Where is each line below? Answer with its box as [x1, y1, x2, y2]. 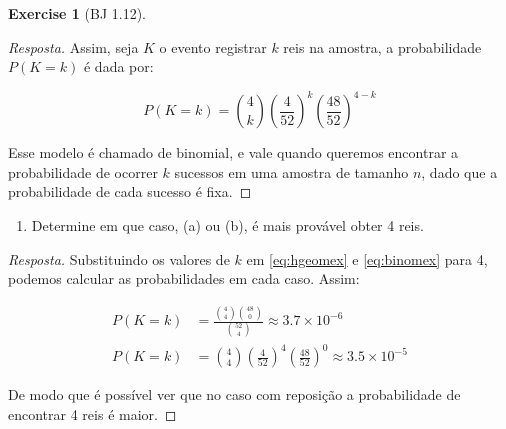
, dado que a [421, 161, 498, 182]
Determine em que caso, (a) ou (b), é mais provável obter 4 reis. [31, 215, 424, 236]
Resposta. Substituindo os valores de [8, 248, 230, 269]
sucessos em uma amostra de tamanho [174, 161, 409, 182]
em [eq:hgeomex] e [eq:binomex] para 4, [246, 248, 488, 269]
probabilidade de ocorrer [8, 161, 158, 182]
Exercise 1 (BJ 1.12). [8, 3, 146, 23]
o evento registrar [159, 36, 267, 57]
